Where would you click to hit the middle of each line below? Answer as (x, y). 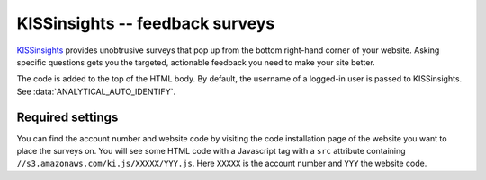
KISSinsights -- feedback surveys (146, 23)
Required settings (67, 117)
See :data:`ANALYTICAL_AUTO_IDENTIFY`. (96, 91)
